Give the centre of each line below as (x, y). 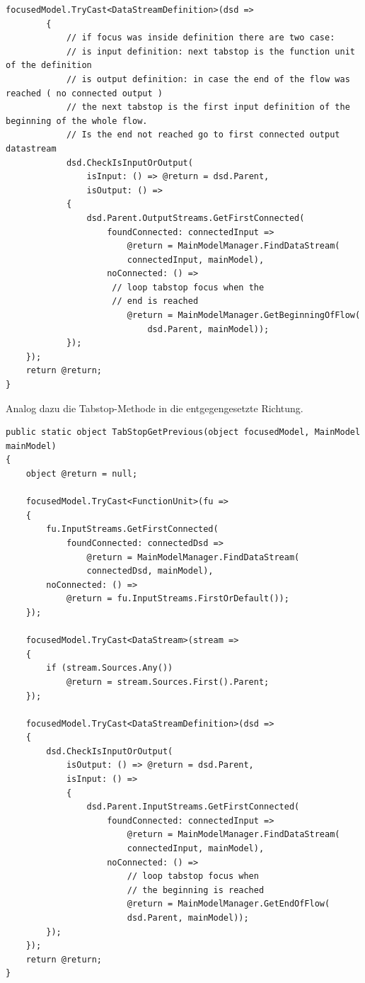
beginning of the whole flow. (77, 121)
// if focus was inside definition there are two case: (201, 38)
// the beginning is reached (196, 890)
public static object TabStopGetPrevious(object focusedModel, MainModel (183, 432)
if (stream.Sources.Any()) (110, 668)
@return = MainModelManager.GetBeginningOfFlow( (244, 316)
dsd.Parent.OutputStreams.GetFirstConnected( (196, 218)
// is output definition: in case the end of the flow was (208, 79)
